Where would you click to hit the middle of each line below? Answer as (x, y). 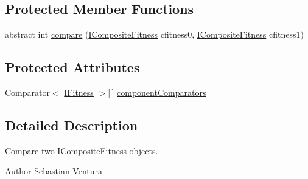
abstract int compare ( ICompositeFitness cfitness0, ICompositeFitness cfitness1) (154, 34)
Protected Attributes (72, 67)
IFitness (79, 92)
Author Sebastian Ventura (54, 171)
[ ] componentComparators (157, 92)
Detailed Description (72, 125)
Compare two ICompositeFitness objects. (82, 150)
